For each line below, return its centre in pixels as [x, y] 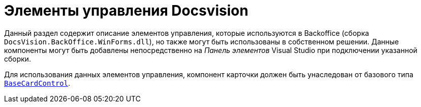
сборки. [18, 59]
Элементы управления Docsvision [126, 11]
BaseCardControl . [37, 83]
